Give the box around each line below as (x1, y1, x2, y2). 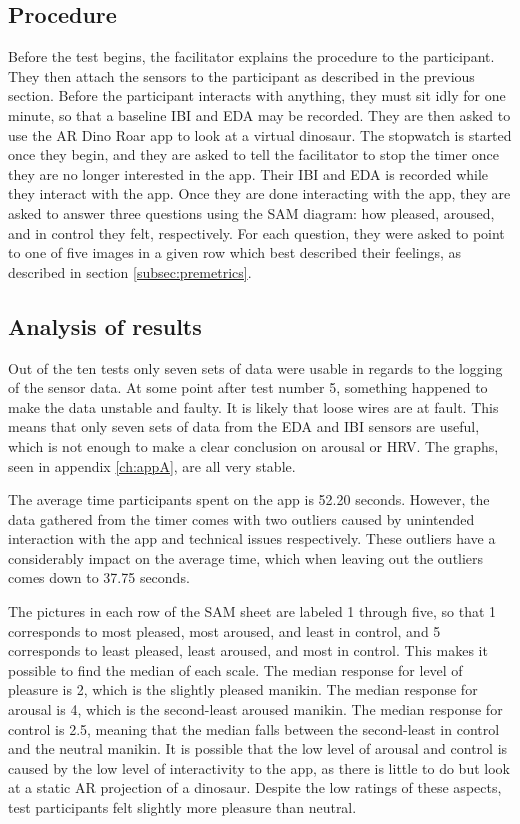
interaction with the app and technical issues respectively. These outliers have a (8, 528, 496, 549)
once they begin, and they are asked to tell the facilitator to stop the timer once (8, 144, 500, 165)
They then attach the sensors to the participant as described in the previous (8, 65, 475, 86)
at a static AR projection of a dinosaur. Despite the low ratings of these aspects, (8, 777, 502, 798)
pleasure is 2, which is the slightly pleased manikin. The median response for (8, 679, 478, 700)
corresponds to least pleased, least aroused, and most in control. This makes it (8, 640, 488, 661)
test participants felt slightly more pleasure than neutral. (8, 797, 357, 817)
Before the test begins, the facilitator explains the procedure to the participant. (8, 46, 495, 67)
